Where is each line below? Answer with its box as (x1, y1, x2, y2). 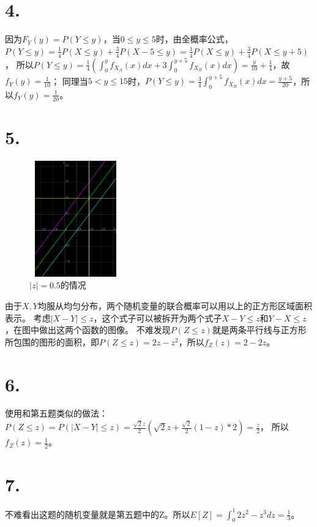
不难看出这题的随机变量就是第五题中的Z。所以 (5, 507, 190, 520)
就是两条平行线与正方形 (212, 323, 307, 336)
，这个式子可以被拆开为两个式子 (93, 311, 222, 324)
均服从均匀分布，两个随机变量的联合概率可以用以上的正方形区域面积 (37, 299, 312, 312)
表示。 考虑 (5, 311, 51, 324)
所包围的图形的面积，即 (5, 335, 99, 348)
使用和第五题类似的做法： (5, 407, 108, 420)
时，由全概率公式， (155, 33, 233, 45)
